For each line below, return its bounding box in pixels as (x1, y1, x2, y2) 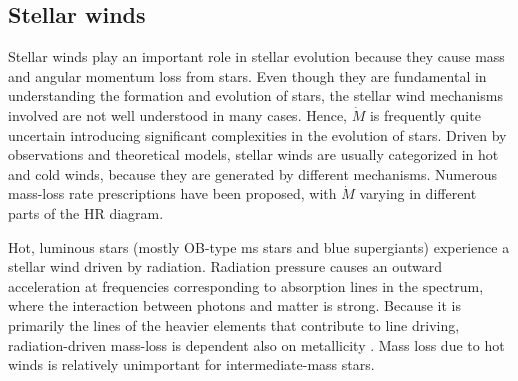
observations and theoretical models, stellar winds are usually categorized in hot (8, 144, 499, 165)
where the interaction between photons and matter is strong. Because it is (8, 295, 461, 316)
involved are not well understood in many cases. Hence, (8, 104, 348, 125)
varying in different (359, 183, 477, 204)
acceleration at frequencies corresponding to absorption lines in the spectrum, (8, 275, 484, 296)
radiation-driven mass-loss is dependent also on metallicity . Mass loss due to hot (8, 334, 505, 355)
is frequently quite (369, 104, 481, 125)
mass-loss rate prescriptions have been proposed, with (8, 183, 337, 204)
